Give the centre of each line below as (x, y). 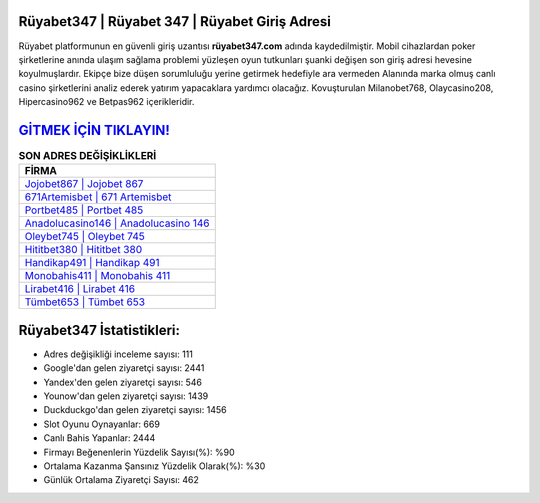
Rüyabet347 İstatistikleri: (99, 330)
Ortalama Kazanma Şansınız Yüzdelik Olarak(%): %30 (154, 466)
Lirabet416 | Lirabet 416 (79, 289)
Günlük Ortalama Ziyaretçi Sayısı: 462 (121, 480)
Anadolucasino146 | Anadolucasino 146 (117, 223)
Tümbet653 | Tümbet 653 (84, 302)
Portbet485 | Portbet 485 (84, 210)
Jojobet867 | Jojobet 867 (84, 184)
